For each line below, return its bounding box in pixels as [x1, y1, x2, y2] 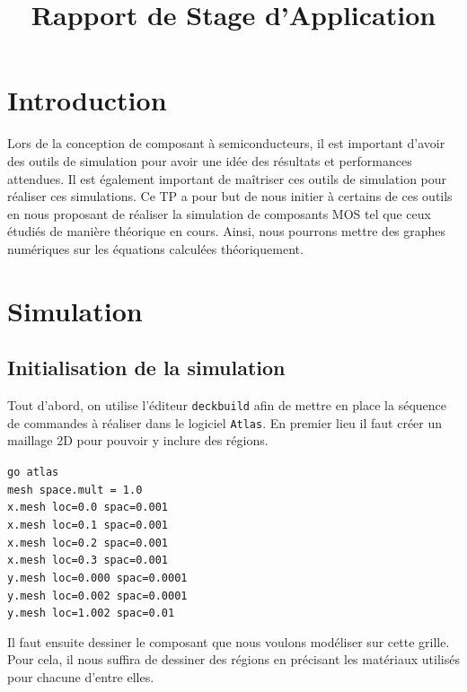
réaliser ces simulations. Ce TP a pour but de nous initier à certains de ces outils [7, 187, 453, 206]
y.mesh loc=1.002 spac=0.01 [7, 607, 175, 620]
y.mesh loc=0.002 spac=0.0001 [7, 589, 188, 602]
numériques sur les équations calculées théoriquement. [7, 239, 304, 258]
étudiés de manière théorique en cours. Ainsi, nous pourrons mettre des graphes [7, 222, 446, 241]
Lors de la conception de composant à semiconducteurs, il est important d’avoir [7, 134, 445, 153]
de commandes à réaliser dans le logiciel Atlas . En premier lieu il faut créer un [7, 413, 443, 432]
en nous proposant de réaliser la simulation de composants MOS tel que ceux [7, 204, 431, 223]
